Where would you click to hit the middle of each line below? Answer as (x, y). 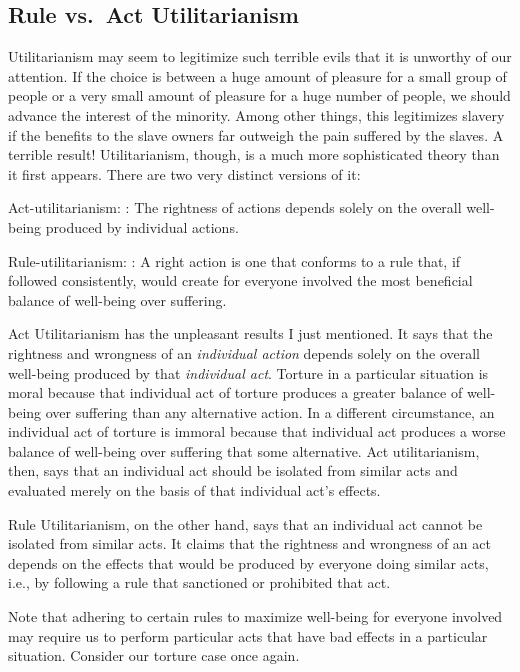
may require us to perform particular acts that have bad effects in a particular (248, 635)
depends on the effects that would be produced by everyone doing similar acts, (248, 562)
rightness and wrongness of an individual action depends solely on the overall (244, 352)
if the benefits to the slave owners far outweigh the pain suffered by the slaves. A (256, 134)
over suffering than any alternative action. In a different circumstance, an (270, 411)
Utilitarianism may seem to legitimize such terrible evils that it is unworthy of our (260, 56)
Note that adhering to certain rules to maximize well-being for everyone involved (255, 616)
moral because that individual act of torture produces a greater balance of (235, 392)
